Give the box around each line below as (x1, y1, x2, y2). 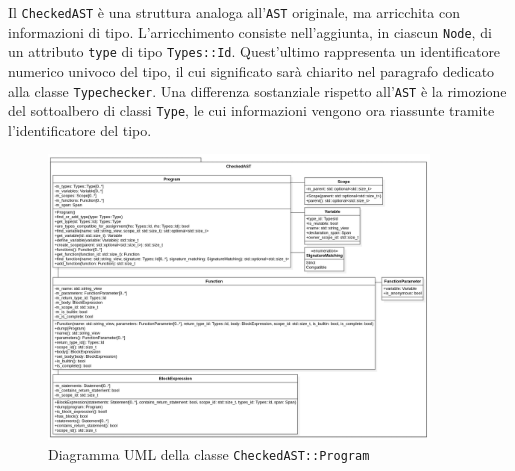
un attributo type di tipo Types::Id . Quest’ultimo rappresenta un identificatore (8, 41, 501, 62)
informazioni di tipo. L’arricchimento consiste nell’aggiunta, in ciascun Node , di (8, 21, 492, 42)
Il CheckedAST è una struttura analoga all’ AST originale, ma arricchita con (8, 2, 460, 22)
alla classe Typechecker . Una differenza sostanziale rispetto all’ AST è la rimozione (8, 80, 507, 101)
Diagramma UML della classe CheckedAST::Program (48, 443, 370, 464)
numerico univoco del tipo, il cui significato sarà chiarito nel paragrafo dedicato (8, 60, 495, 81)
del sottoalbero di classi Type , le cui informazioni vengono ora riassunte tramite (8, 100, 495, 121)
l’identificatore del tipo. (8, 119, 152, 140)
